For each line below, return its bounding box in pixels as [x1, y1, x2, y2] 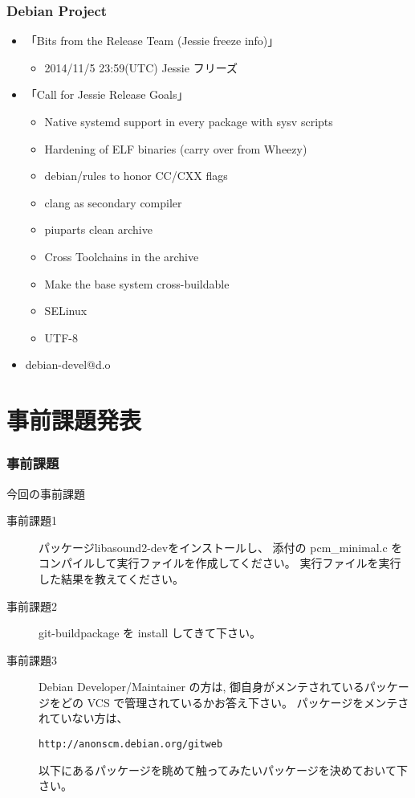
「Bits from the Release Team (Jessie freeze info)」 [25, 32, 279, 49]
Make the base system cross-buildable [44, 275, 230, 292]
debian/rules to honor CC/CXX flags [44, 167, 228, 184]
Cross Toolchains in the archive [44, 248, 199, 264]
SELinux [44, 302, 87, 319]
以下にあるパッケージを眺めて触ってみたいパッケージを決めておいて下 [39, 761, 408, 778]
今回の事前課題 [6, 485, 85, 501]
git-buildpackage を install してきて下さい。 [39, 624, 261, 641]
